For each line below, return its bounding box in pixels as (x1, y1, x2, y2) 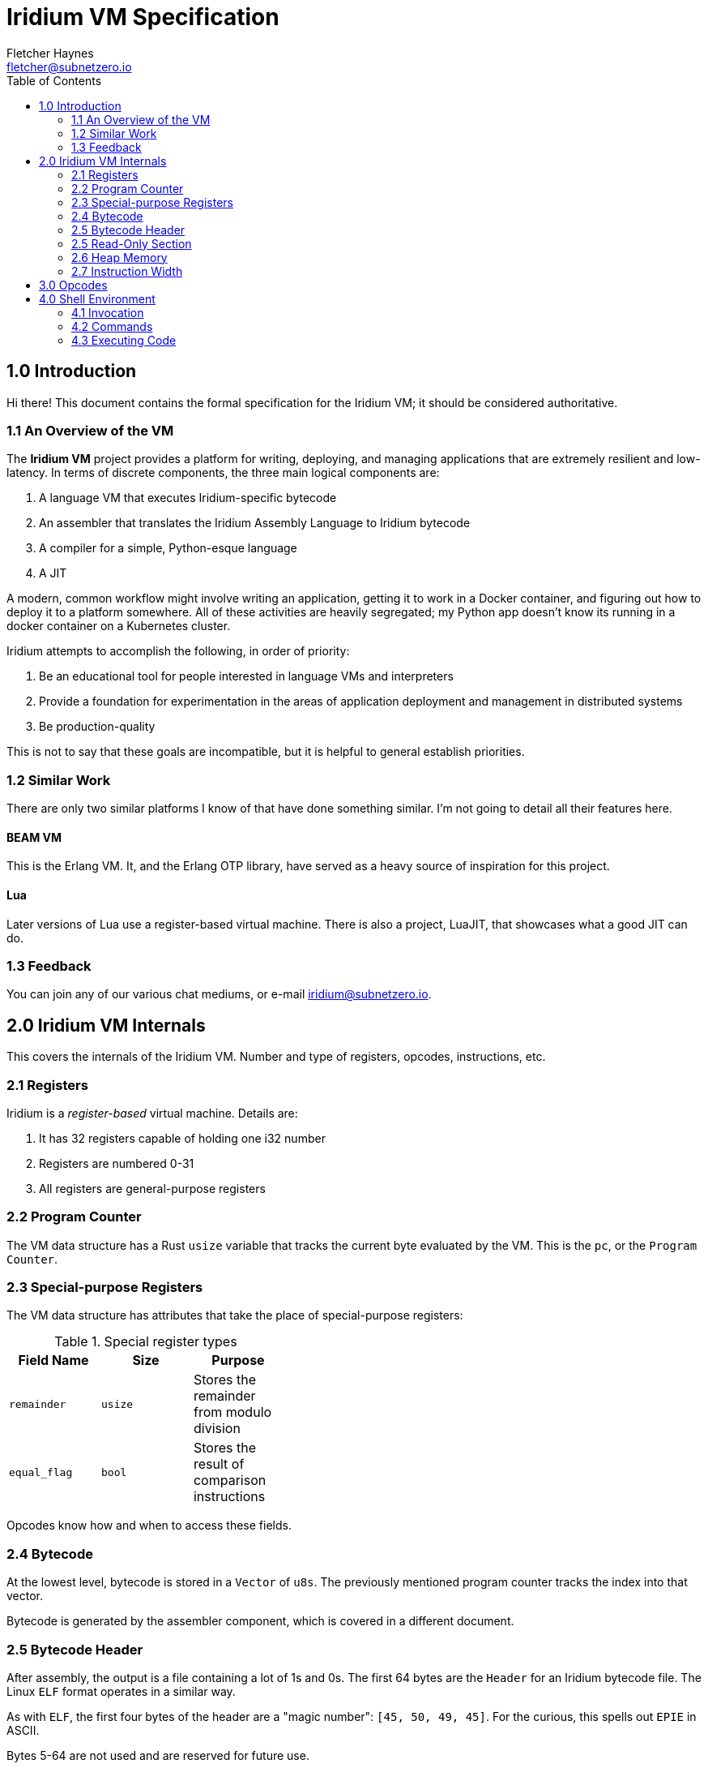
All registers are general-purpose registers (39, 1181, 266, 1195)
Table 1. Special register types (54, 1333, 237, 1350)
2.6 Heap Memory (71, 250, 168, 264)
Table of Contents (6, 73, 102, 88)
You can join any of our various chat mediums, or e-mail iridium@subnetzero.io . (6, 987, 432, 1002)
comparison (193, 1472, 267, 1489)
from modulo (193, 1404, 272, 1421)
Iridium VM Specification (6, 3, 279, 31)
